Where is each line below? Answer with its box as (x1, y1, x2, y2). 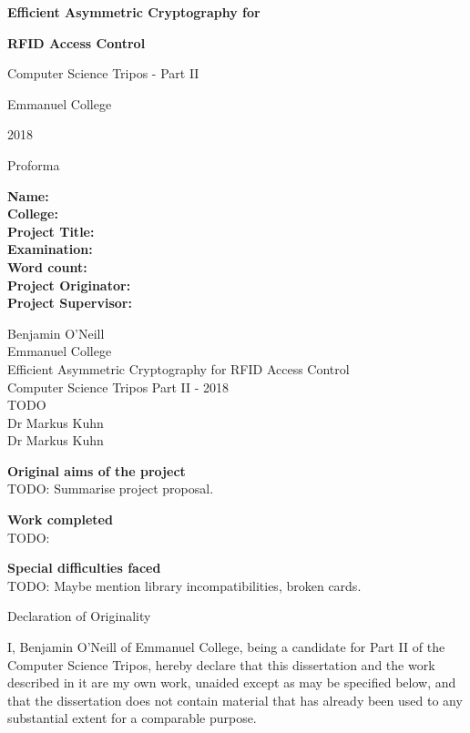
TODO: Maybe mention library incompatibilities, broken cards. (7, 575, 362, 595)
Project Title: (7, 221, 95, 240)
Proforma (7, 155, 60, 174)
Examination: (7, 239, 93, 259)
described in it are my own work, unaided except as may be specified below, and (7, 673, 456, 692)
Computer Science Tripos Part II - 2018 (7, 377, 230, 396)
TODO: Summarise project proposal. (7, 479, 214, 498)
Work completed (7, 510, 113, 529)
